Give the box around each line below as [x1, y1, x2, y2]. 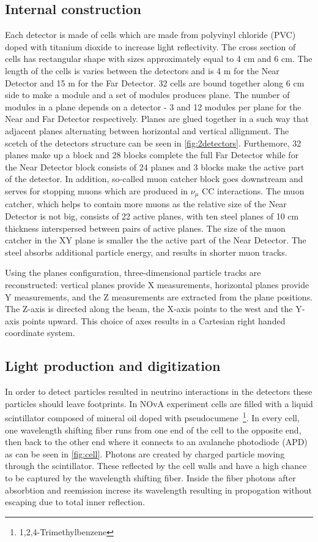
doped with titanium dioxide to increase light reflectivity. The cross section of [5, 40, 296, 53]
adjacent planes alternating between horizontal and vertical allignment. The [5, 124, 289, 137]
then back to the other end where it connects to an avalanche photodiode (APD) [5, 435, 308, 448]
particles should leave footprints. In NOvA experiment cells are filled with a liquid [5, 397, 313, 410]
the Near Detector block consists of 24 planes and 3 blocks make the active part [5, 160, 305, 173]
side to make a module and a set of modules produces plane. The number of [5, 88, 290, 101]
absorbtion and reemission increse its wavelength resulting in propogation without [5, 483, 312, 496]
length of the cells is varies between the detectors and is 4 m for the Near [5, 64, 279, 77]
